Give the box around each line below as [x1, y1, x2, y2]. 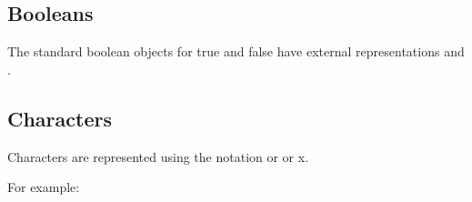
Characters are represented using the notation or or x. [7, 146, 309, 166]
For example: [7, 177, 80, 197]
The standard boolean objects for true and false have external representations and [7, 42, 465, 61]
